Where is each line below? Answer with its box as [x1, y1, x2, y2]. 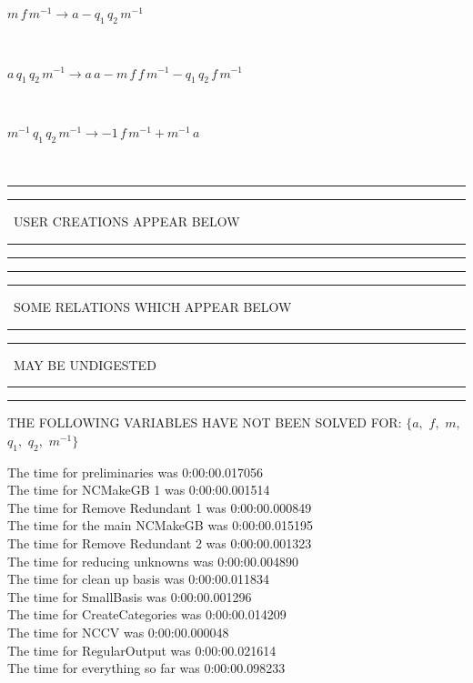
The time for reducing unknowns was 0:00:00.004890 [7, 551, 298, 570]
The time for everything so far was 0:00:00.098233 [7, 658, 286, 678]
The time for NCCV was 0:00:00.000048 [7, 622, 229, 641]
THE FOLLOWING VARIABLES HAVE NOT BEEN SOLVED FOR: [7, 413, 402, 432]
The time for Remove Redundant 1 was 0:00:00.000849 [7, 497, 312, 517]
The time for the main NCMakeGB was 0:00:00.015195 [7, 516, 313, 535]
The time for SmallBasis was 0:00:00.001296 [7, 587, 252, 606]
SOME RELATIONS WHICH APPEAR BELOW [13, 297, 292, 316]
